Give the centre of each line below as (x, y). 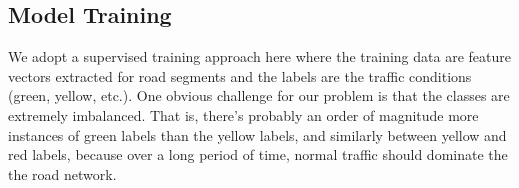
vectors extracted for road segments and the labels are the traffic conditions (240, 75)
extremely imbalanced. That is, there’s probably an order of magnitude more (243, 114)
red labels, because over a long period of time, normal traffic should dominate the (258, 154)
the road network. (62, 173)
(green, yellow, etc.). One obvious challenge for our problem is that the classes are (259, 95)
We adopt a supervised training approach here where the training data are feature (259, 56)
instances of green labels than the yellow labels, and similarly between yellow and (257, 134)
